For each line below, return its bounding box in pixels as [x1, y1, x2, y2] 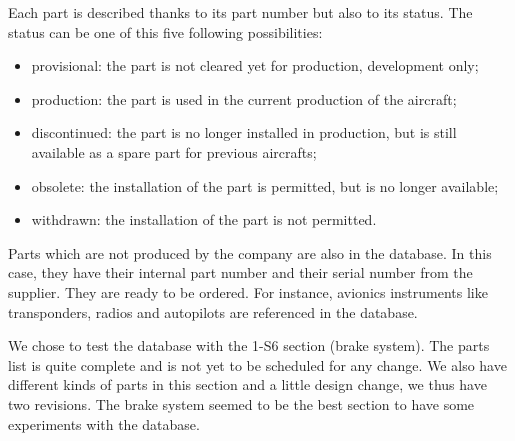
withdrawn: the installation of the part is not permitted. [31, 209, 377, 230]
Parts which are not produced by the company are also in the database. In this [8, 242, 492, 263]
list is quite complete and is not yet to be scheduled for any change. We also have [8, 354, 507, 375]
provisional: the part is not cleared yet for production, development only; [31, 55, 479, 76]
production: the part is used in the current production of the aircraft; [31, 88, 457, 109]
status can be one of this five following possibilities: [8, 21, 323, 42]
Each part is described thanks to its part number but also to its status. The [8, 2, 473, 22]
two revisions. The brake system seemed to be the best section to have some [8, 393, 475, 414]
